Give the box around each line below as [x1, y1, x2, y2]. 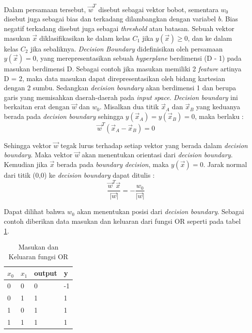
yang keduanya [196, 101, 240, 112]
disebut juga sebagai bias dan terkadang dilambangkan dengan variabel [4, 14, 216, 24]
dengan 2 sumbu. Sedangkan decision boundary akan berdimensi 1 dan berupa [4, 83, 236, 93]
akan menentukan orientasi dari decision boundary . [81, 150, 233, 160]
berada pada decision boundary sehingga [4, 111, 124, 121]
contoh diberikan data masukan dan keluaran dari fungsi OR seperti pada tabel [4, 216, 241, 226]
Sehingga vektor [4, 140, 51, 150]
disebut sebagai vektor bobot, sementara [98, 4, 219, 14]
